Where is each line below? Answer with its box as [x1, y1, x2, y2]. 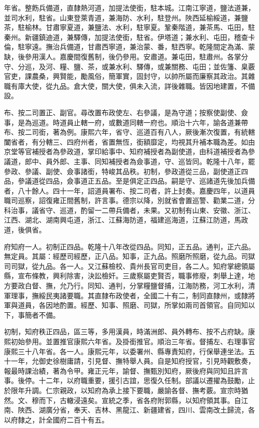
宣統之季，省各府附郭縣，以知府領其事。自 [101, 395, 241, 405]
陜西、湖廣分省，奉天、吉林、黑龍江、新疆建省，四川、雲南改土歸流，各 [17, 405, 255, 415]
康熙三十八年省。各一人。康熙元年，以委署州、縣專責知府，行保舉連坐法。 [4, 346, 248, 356]
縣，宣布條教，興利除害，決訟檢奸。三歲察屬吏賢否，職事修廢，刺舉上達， [4, 270, 248, 281]
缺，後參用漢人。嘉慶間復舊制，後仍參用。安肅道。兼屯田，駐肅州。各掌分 [4, 51, 248, 61]
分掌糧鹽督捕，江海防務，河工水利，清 [129, 280, 255, 291]
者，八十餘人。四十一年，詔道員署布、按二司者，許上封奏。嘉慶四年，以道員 [4, 185, 255, 196]
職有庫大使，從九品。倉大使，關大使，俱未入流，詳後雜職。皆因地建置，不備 [4, 80, 255, 91]
